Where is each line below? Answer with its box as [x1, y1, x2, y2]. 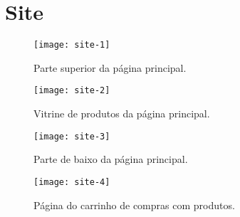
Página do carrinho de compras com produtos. [33, 197, 235, 212]
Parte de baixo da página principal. [33, 152, 188, 166]
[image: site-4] [33, 176, 110, 187]
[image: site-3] [33, 131, 110, 142]
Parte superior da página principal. [33, 60, 187, 75]
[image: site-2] [33, 85, 110, 96]
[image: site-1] [33, 40, 110, 51]
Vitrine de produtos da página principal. [33, 106, 210, 121]
